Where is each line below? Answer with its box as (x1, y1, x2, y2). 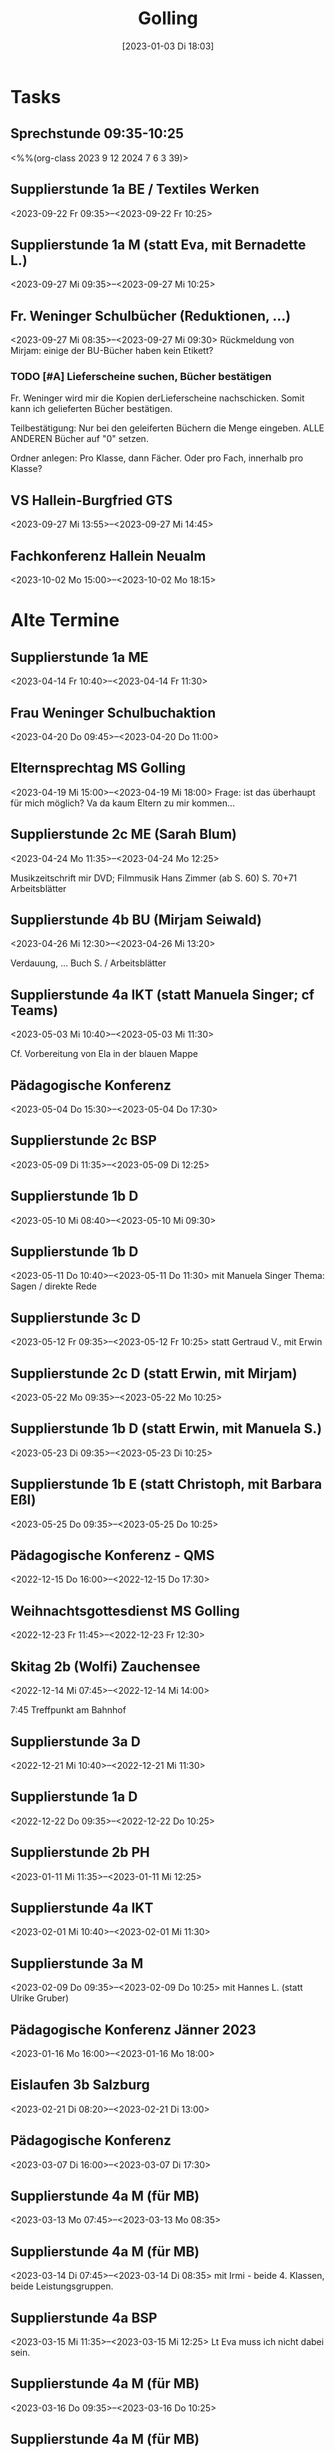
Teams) (10, 1002, 59, 1019)
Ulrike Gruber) (10, 1992, 70, 2004)
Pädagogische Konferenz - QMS (10, 1547, 215, 1564)
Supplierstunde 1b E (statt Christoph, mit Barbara (10, 1476, 323, 1493)
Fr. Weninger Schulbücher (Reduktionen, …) (10, 307, 292, 324)
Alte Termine (10, 609, 120, 632)
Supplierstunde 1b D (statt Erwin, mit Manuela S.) (10, 1420, 323, 1437)
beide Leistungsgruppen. (10, 2280, 114, 2292)
